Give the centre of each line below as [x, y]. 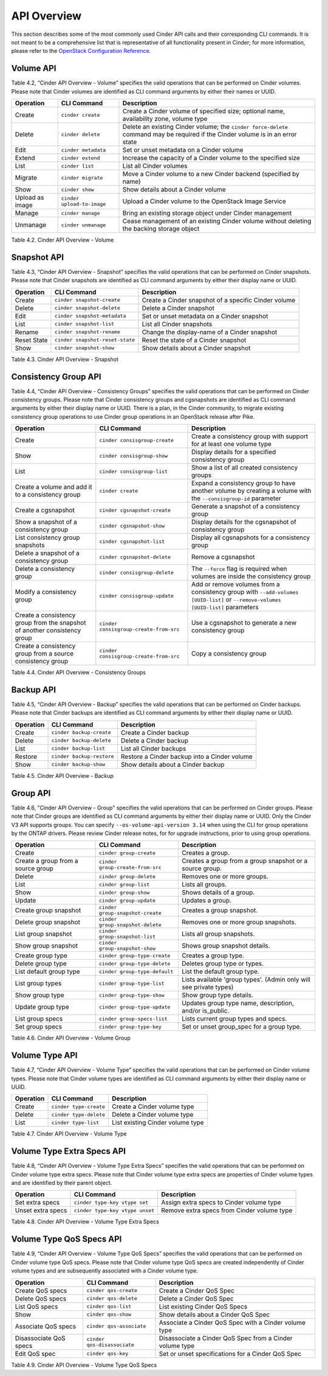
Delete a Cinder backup [154, 741]
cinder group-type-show [132, 995]
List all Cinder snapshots [177, 324]
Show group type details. [217, 995]
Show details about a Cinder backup [173, 764]
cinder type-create [78, 1107]
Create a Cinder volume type [153, 1106]
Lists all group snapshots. [218, 934]
